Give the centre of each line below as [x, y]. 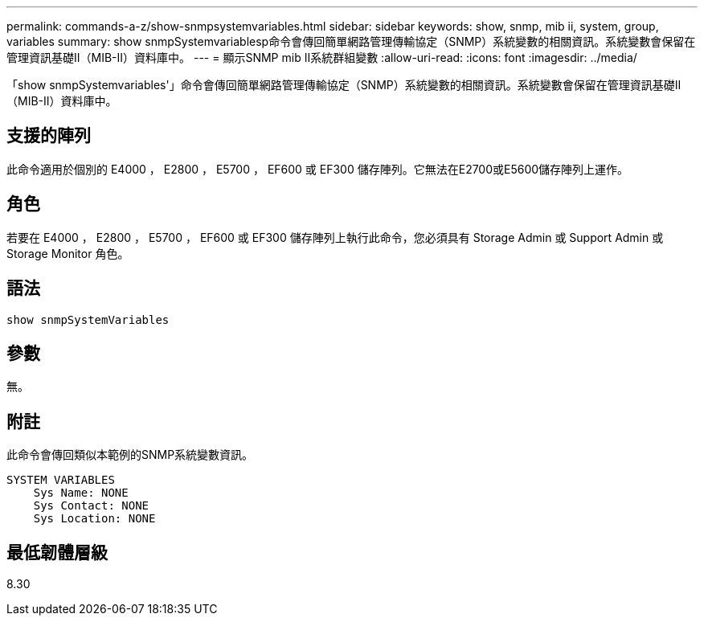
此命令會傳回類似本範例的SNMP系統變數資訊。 [130, 455]
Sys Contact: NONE [91, 506]
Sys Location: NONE [94, 519]
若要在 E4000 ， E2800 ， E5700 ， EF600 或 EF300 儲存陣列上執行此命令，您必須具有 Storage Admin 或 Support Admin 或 [335, 237]
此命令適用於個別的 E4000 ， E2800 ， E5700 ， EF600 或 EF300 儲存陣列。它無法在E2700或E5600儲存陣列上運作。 [318, 169]
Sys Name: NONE [81, 493]
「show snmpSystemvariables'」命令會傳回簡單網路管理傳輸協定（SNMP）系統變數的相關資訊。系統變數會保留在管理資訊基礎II [344, 85]
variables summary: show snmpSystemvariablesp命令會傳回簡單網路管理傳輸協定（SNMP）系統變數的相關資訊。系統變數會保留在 [351, 41]
